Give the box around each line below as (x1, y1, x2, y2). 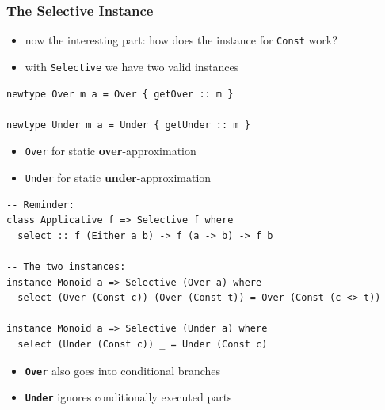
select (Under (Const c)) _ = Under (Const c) (17, 338, 268, 350)
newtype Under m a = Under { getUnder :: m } (6, 119, 250, 131)
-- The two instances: (6, 261, 126, 272)
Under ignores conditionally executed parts (25, 389, 232, 405)
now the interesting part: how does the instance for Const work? (25, 32, 337, 48)
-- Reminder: (6, 199, 74, 211)
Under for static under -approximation (25, 169, 212, 185)
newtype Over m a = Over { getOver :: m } (6, 88, 234, 100)
